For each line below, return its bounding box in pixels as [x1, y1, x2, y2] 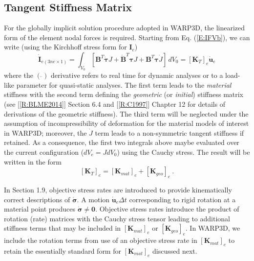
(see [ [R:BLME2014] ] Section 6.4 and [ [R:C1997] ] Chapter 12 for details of [4, 98, 226, 109]
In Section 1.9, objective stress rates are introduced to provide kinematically [4, 184, 232, 194]
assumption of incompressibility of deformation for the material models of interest [4, 118, 249, 128]
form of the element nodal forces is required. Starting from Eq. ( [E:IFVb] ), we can [4, 32, 250, 42]
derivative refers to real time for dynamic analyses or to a [51, 70, 223, 80]
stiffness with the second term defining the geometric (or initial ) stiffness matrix [4, 89, 244, 99]
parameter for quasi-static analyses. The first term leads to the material [16, 79, 232, 90]
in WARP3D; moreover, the [4, 127, 87, 138]
